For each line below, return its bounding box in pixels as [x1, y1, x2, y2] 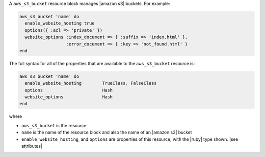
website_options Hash [25, 94, 113, 100]
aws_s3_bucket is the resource [21, 122, 87, 128]
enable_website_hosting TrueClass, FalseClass [25, 81, 157, 86]
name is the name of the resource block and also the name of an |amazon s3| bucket [21, 130, 192, 135]
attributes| [21, 143, 43, 149]
